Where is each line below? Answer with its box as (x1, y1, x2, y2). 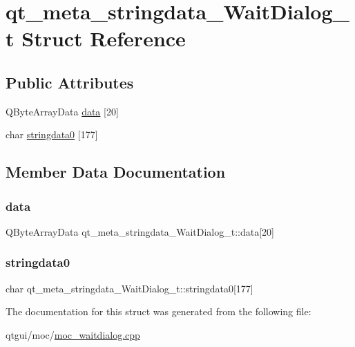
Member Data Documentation (6, 161, 226, 182)
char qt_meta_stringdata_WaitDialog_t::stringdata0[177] (6, 281, 253, 295)
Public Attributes (6, 71, 134, 93)
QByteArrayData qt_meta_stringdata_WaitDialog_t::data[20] (6, 224, 274, 238)
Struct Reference (21, 24, 186, 53)
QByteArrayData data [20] (6, 104, 119, 118)
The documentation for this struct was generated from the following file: (6, 304, 311, 319)
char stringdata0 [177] (6, 127, 98, 142)
